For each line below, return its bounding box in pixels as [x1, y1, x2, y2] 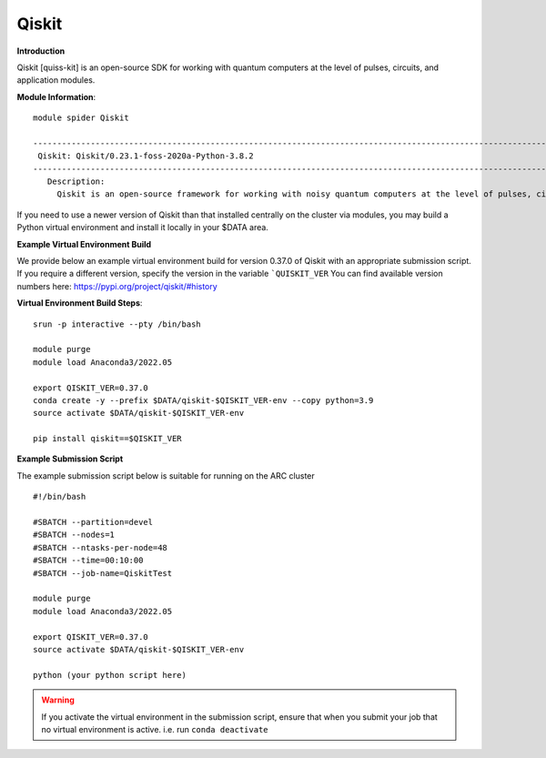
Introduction [16, 45, 66, 56]
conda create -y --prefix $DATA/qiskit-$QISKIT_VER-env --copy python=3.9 [33, 395, 374, 405]
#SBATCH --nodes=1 [33, 530, 116, 541]
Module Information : [16, 91, 96, 102]
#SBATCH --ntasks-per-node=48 [33, 542, 168, 552]
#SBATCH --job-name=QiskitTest [33, 568, 173, 578]
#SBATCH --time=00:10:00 [33, 555, 144, 566]
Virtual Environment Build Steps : [16, 298, 143, 308]
